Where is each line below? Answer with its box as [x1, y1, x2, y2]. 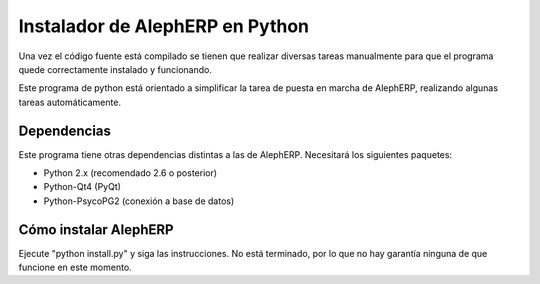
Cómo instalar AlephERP [18, 221, 174, 238]
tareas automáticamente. [18, 96, 122, 108]
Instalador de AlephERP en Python [18, 15, 310, 37]
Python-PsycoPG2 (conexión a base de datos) [43, 195, 235, 207]
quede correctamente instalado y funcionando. [18, 63, 212, 75]
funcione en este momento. [18, 261, 132, 274]
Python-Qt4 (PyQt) [43, 181, 122, 193]
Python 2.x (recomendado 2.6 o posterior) [43, 167, 218, 179]
